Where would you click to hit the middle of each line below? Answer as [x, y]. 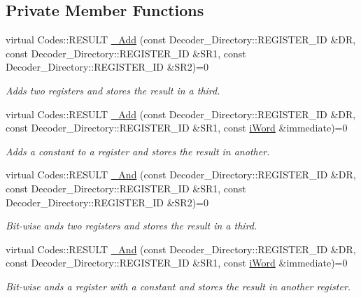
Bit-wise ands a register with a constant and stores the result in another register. [178, 286]
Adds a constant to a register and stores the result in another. [138, 151]
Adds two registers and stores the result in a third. [113, 90]
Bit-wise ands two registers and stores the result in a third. [132, 226]
